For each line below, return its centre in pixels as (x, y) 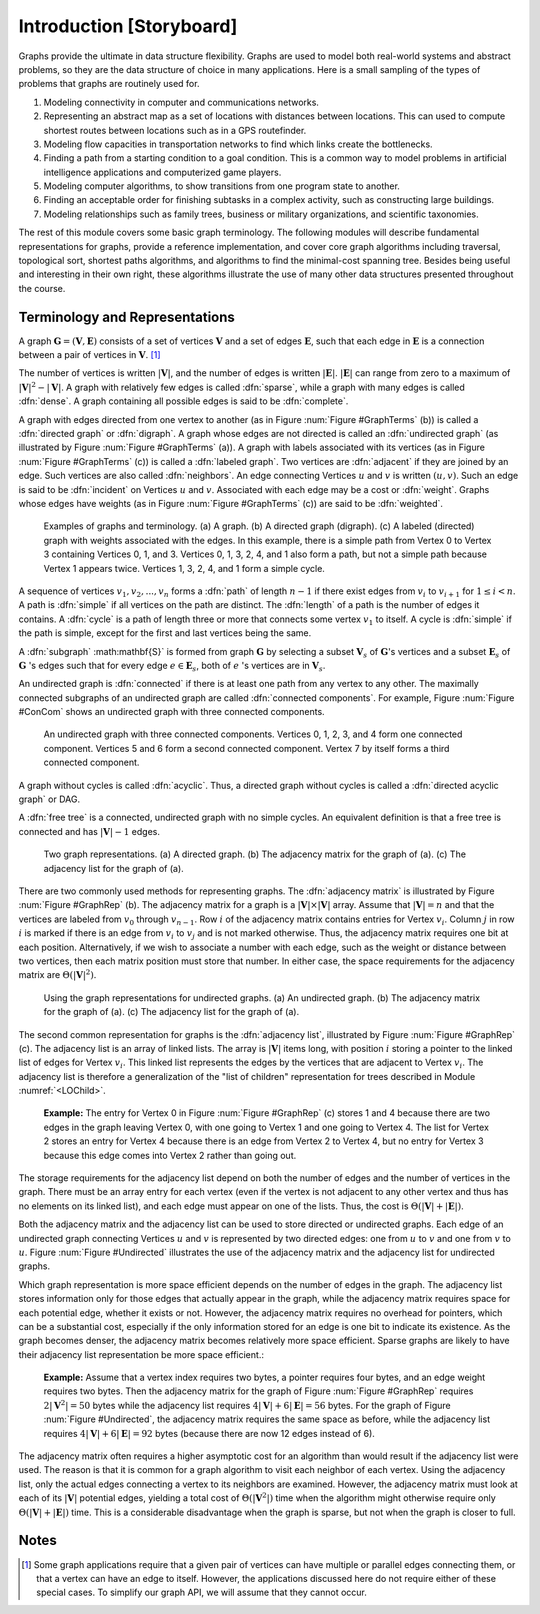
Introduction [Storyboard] (128, 26)
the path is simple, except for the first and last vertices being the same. (165, 633)
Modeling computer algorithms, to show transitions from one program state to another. (221, 186)
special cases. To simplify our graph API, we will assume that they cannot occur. (201, 1592)
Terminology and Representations (126, 316)
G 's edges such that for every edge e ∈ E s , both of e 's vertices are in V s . (172, 666)
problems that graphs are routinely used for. (109, 84)
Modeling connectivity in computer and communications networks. (181, 102)
